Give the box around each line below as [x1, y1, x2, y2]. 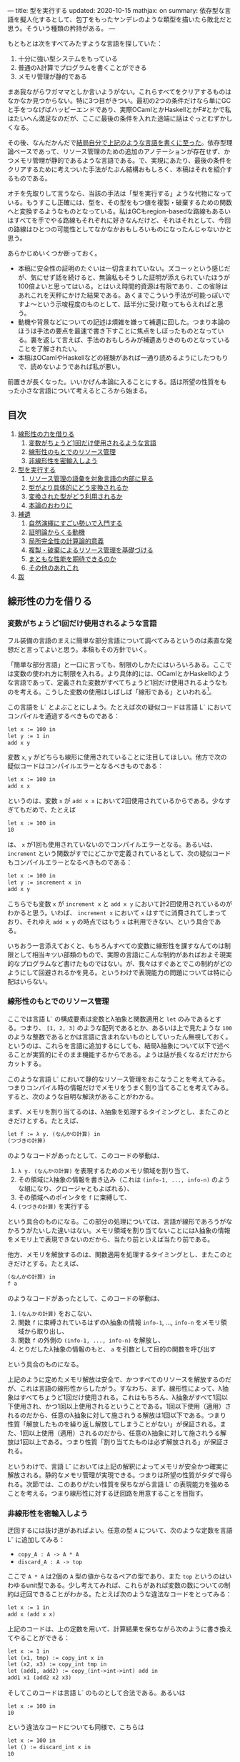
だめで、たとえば [26, 805, 76, 814]
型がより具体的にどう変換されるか [28, 483, 129, 491]
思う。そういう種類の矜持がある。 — [7, 24, 116, 32]
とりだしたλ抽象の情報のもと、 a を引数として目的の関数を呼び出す [17, 1344, 216, 1353]
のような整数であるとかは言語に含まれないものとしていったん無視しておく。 [7, 1032, 232, 1041]
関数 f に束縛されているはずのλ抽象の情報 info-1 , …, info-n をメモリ [17, 1318, 221, 1326]
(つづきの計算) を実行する [17, 1202, 90, 1210]
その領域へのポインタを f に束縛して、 [17, 1193, 131, 1202]
